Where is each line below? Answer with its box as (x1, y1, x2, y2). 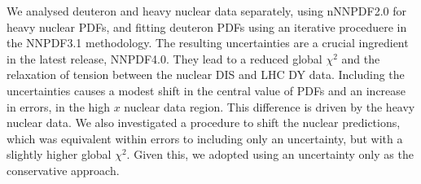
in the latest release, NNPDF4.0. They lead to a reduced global (7, 50, 322, 67)
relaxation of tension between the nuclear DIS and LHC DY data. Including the (7, 66, 405, 83)
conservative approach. (7, 161, 120, 178)
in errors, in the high (7, 98, 110, 115)
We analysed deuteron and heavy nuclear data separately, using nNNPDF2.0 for (7, 2, 407, 19)
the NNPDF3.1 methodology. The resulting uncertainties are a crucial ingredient (7, 34, 409, 51)
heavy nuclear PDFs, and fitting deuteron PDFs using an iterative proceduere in (7, 18, 407, 35)
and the (341, 50, 380, 67)
